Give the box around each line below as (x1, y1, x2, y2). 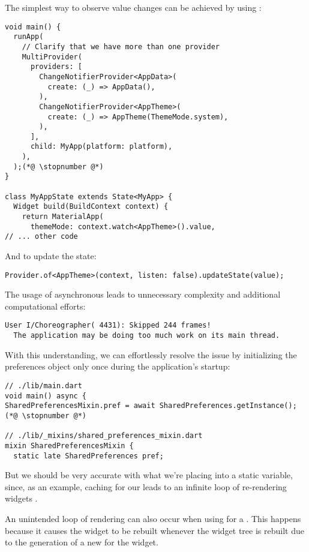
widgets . (5, 492, 38, 505)
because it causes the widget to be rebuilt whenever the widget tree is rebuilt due (5, 524, 304, 536)
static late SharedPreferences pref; (13, 451, 164, 460)
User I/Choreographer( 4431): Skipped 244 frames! (5, 321, 211, 330)
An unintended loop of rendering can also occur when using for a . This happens (5, 512, 301, 524)
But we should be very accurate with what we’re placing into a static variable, (5, 469, 293, 481)
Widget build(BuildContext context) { (13, 202, 169, 211)
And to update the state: (5, 250, 97, 262)
